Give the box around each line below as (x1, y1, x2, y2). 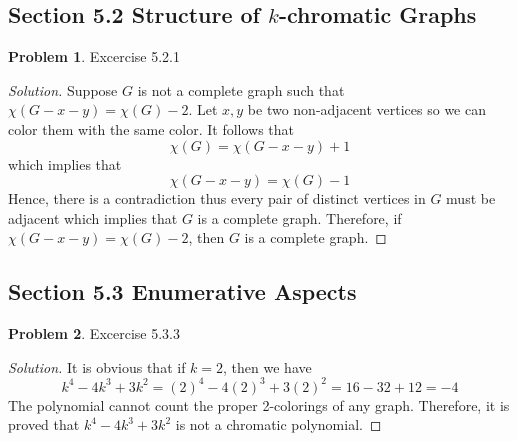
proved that (8, 414, 80, 435)
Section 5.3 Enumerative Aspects (8, 276, 357, 307)
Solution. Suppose (8, 79, 118, 100)
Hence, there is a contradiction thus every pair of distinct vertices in (8, 188, 426, 209)
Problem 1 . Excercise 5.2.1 (8, 46, 180, 67)
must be (446, 188, 496, 209)
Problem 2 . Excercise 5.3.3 (8, 323, 180, 344)
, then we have (223, 356, 312, 377)
